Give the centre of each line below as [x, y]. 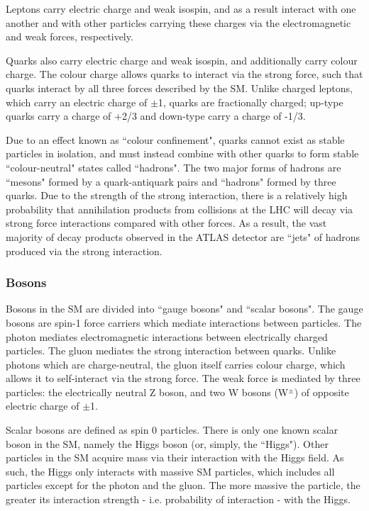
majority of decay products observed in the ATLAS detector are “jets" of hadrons [183, 236]
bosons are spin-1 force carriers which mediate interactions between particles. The [184, 322]
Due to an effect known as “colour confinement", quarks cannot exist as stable [175, 139]
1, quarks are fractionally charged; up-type [250, 102]
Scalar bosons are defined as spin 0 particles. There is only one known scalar [172, 430]
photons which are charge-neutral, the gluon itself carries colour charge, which [176, 364]
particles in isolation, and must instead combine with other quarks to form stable [182, 153]
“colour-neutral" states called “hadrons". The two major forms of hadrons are [174, 167]
